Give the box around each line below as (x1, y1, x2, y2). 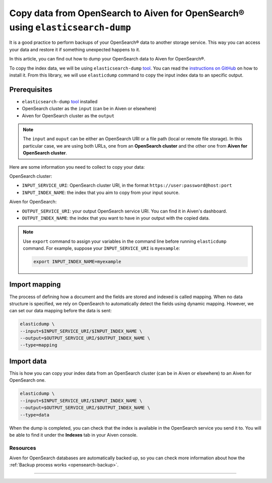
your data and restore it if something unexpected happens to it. (9, 46, 141, 52)
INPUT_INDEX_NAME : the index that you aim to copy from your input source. (22, 189, 180, 195)
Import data (9, 357, 47, 365)
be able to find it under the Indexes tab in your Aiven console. (9, 432, 138, 438)
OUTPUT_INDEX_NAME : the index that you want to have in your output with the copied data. (22, 215, 210, 221)
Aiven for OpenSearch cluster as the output (22, 112, 115, 118)
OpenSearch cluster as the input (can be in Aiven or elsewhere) (22, 106, 157, 112)
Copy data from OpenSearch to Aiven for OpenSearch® (9, 8, 244, 19)
